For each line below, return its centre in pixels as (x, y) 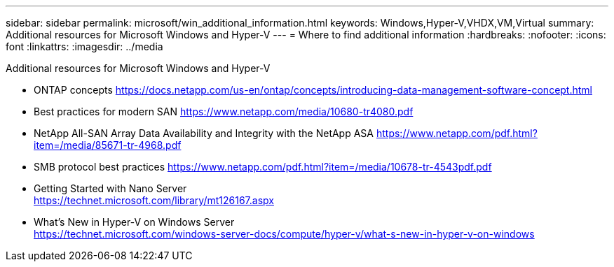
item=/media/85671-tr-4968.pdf (108, 145)
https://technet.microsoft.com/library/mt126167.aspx (154, 200)
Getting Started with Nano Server (110, 188)
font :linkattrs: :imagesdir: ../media (84, 46)
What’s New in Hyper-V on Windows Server (134, 222)
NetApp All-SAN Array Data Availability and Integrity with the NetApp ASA (204, 133)
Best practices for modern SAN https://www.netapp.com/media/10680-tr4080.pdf (224, 111)
